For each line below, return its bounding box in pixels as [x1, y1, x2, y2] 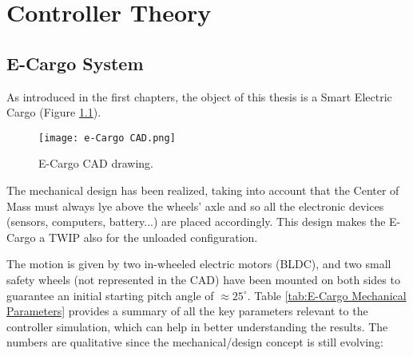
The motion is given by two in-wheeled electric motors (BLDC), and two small [6, 255, 391, 272]
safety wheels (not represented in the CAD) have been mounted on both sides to [6, 271, 400, 287]
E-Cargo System [6, 50, 144, 75]
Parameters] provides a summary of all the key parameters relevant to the [6, 303, 368, 319]
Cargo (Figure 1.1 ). [6, 104, 101, 121]
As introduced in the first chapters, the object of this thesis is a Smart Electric [6, 88, 392, 105]
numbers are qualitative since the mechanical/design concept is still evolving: [6, 334, 383, 350]
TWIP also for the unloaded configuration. [48, 228, 258, 245]
